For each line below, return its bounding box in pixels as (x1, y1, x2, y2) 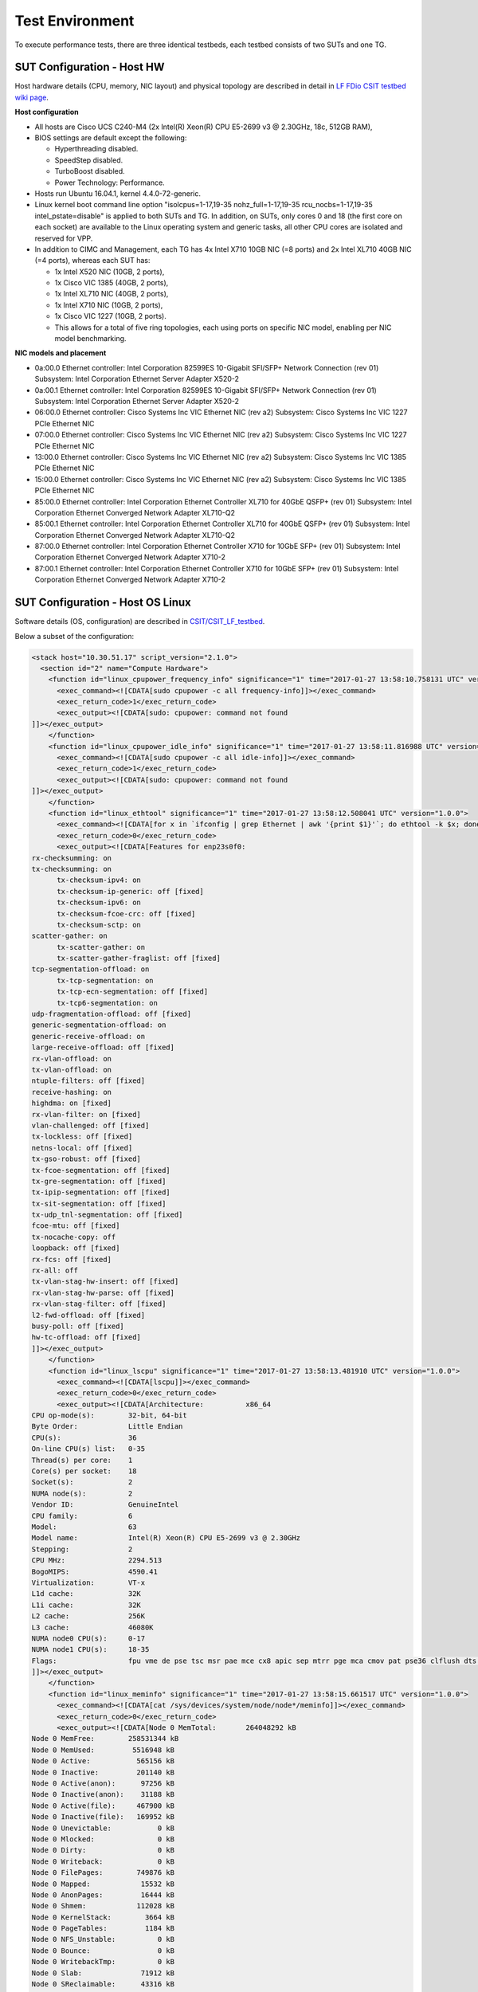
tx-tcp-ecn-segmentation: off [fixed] (57, 987, 209, 996)
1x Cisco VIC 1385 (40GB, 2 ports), (54, 278, 169, 288)
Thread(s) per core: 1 (31, 1455, 133, 1465)
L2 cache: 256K (31, 1612, 146, 1621)
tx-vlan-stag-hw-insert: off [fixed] (31, 1277, 179, 1286)
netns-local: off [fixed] (31, 1143, 133, 1152)
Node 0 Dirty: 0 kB (31, 1845, 175, 1855)
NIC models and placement (14, 348, 107, 358)
